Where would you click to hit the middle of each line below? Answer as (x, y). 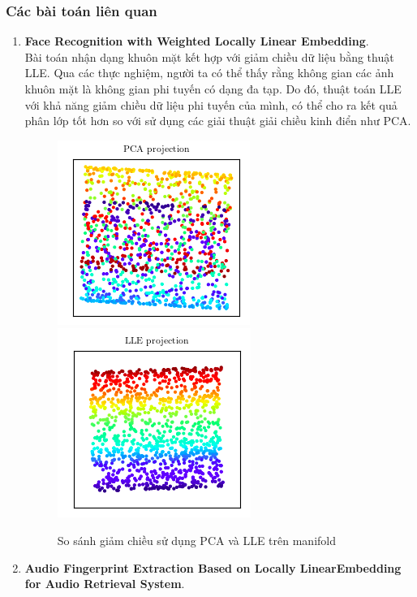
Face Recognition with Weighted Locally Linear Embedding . (197, 41)
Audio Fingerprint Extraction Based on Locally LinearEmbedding (213, 567)
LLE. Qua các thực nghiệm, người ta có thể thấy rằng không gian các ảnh (209, 73)
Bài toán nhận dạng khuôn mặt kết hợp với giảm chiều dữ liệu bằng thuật (209, 56)
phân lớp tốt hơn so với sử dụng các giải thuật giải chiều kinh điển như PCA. (218, 121)
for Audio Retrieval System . (105, 584)
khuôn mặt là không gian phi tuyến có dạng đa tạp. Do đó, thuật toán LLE (213, 89)
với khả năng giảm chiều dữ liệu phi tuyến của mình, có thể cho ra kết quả (211, 104)
